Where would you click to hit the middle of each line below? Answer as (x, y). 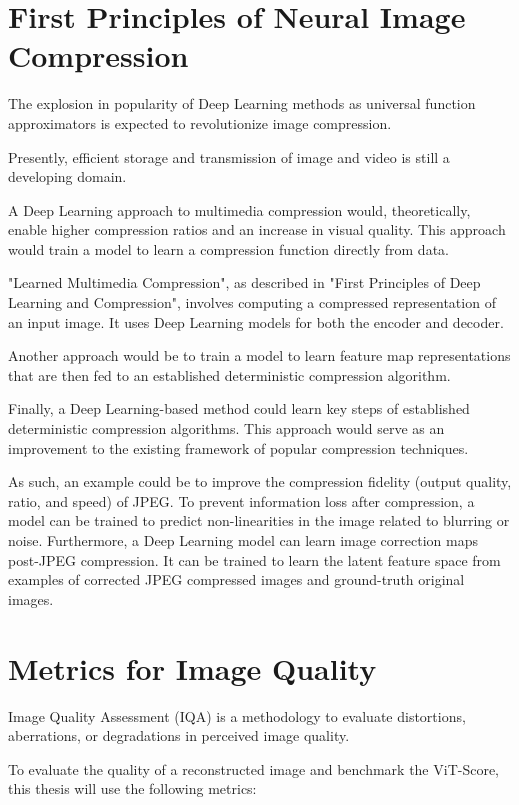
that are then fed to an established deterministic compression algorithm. (229, 374)
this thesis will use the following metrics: (132, 788)
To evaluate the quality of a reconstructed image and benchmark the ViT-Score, (253, 768)
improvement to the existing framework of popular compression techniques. (238, 447)
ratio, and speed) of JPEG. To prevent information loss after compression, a (241, 500)
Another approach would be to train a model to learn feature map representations (259, 355)
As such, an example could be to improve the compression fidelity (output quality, (260, 481)
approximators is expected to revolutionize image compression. (200, 122)
